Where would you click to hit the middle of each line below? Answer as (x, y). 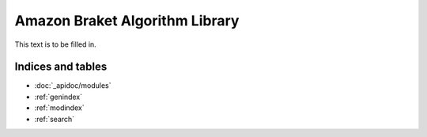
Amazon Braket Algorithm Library (127, 21)
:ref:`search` (55, 119)
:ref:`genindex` (59, 97)
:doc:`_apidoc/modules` (73, 86)
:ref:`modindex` (59, 108)
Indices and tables (61, 67)
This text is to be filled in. (55, 44)
